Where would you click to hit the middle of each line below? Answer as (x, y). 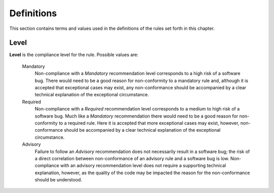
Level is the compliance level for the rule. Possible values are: (74, 55)
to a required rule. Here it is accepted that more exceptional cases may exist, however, (149, 123)
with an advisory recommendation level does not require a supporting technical (143, 166)
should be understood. (58, 180)
